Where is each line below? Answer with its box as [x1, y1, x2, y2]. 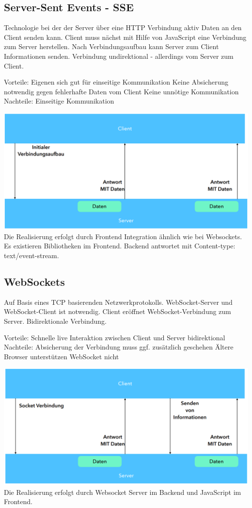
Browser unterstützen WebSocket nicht [4, 351, 119, 361]
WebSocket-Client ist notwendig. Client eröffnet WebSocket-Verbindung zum [4, 306, 231, 316]
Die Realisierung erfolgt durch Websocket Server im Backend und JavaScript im [4, 487, 241, 497]
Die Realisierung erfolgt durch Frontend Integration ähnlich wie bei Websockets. [4, 231, 242, 241]
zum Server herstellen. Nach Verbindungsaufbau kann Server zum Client [4, 41, 219, 52]
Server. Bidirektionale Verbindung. [4, 315, 107, 326]
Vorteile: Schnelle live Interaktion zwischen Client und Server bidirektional [4, 332, 225, 342]
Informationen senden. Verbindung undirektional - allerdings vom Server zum [4, 51, 234, 61]
